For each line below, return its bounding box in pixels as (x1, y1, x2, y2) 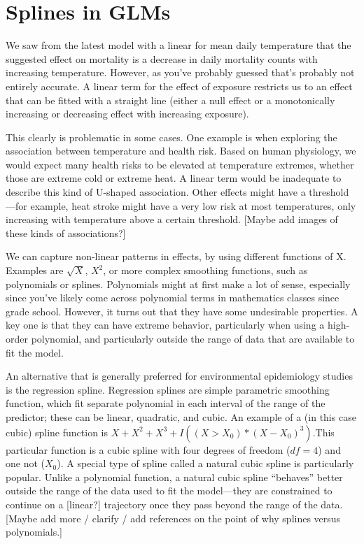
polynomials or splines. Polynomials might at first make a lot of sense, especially (6, 276, 351, 291)
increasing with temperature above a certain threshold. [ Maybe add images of (6, 212, 338, 227)
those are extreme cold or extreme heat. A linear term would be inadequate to (6, 171, 342, 185)
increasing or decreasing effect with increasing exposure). (6, 106, 249, 121)
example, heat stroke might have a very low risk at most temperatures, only (30, 198, 356, 213)
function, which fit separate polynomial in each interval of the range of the (6, 396, 325, 410)
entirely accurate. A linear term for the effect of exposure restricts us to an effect (6, 78, 353, 93)
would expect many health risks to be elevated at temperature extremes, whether (6, 157, 354, 171)
